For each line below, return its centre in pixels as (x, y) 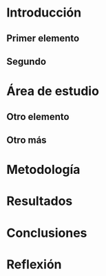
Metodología (43, 170)
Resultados (40, 201)
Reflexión (34, 264)
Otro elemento (38, 116)
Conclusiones (47, 233)
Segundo (26, 61)
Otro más (26, 140)
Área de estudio (53, 91)
